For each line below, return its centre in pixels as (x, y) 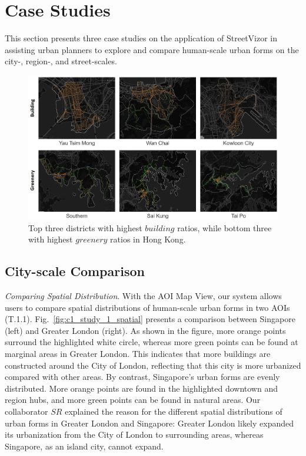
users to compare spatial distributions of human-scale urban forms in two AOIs (147, 307)
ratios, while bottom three (224, 227)
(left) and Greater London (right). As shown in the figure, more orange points (145, 330)
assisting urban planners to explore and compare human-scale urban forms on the (152, 49)
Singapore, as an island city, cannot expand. (84, 446)
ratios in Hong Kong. (148, 239)
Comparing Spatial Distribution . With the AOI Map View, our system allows (143, 296)
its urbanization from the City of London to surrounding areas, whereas (134, 434)
